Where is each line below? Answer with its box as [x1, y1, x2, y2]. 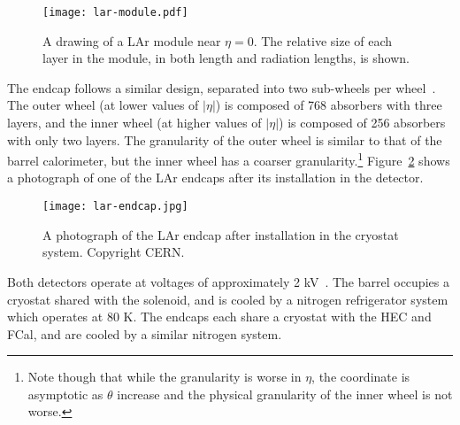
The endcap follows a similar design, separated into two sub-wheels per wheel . [7, 78, 436, 97]
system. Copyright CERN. [42, 243, 185, 261]
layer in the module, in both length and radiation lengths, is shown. [42, 49, 410, 67]
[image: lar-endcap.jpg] [42, 200, 188, 213]
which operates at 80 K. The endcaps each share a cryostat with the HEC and [7, 307, 432, 326]
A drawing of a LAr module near [42, 31, 221, 50]
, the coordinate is [311, 367, 410, 386]
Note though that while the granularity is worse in [27, 367, 302, 386]
